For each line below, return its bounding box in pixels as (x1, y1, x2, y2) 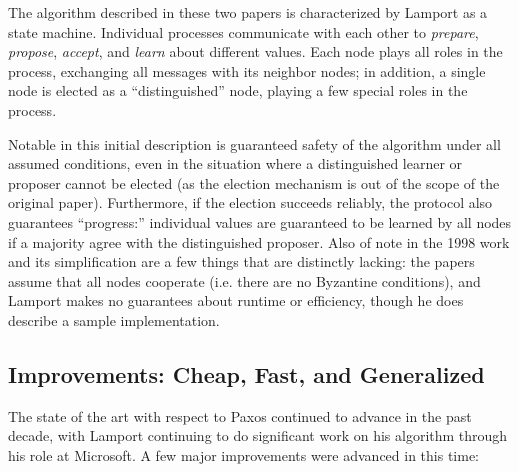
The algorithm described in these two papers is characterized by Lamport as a (8, 2, 488, 22)
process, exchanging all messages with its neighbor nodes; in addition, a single (8, 60, 486, 81)
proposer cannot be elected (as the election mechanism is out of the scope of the (8, 172, 500, 193)
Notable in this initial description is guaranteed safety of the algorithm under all (8, 133, 501, 154)
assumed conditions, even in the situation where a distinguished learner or (8, 153, 463, 174)
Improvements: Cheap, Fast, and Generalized (8, 358, 485, 389)
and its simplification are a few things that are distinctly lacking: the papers (8, 251, 475, 272)
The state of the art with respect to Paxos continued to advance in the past (8, 405, 472, 426)
